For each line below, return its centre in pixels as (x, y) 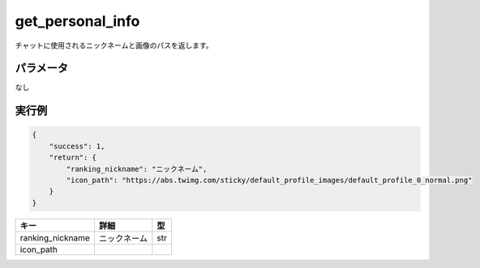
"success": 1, (77, 146)
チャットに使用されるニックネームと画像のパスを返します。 (114, 45)
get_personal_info (77, 21)
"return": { (73, 157)
